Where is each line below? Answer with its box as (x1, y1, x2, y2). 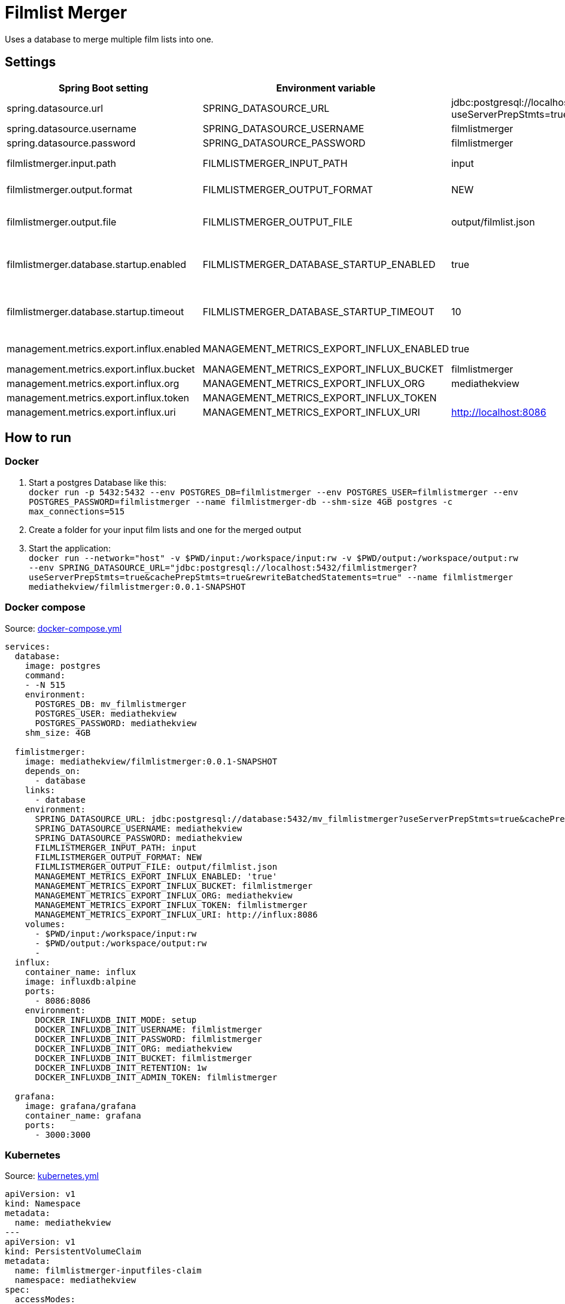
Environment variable (276, 81, 376, 94)
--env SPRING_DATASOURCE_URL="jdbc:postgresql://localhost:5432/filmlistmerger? (29, 562, 418, 572)
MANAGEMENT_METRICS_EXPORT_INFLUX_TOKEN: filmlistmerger (35, 900, 308, 910)
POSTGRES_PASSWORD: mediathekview (35, 718, 197, 728)
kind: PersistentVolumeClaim (5, 1247, 141, 1257)
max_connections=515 (29, 506, 125, 516)
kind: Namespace (5, 1199, 81, 1209)
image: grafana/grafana (25, 1101, 136, 1111)
